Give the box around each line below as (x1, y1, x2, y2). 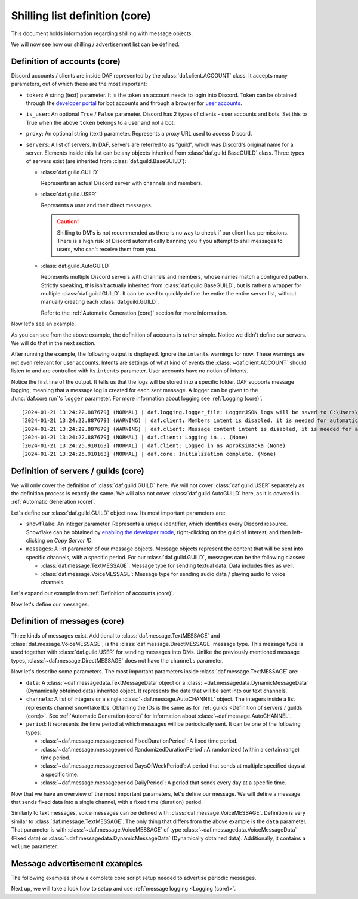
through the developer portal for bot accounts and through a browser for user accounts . (26, 100, 242, 107)
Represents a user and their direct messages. (41, 201, 153, 208)
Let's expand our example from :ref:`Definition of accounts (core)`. (11, 590, 175, 597)
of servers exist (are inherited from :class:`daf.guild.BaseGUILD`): (26, 158, 187, 165)
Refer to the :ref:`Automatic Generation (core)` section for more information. (41, 309, 227, 316)
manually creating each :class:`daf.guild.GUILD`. (41, 298, 159, 306)
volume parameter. (11, 842, 58, 850)
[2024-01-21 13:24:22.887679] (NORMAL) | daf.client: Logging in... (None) (21, 433, 248, 441)
